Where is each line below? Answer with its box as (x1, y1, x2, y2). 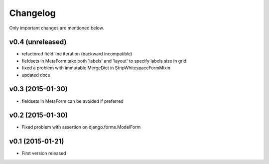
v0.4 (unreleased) (9, 38, 67, 46)
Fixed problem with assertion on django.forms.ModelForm (21, 124, 141, 130)
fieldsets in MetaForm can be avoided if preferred (21, 98, 124, 104)
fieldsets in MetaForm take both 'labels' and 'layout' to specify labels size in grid (21, 58, 187, 64)
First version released (21, 150, 67, 157)
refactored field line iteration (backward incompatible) (21, 51, 133, 57)
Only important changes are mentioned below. (9, 25, 104, 31)
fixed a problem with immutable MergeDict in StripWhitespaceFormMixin (21, 65, 170, 71)
